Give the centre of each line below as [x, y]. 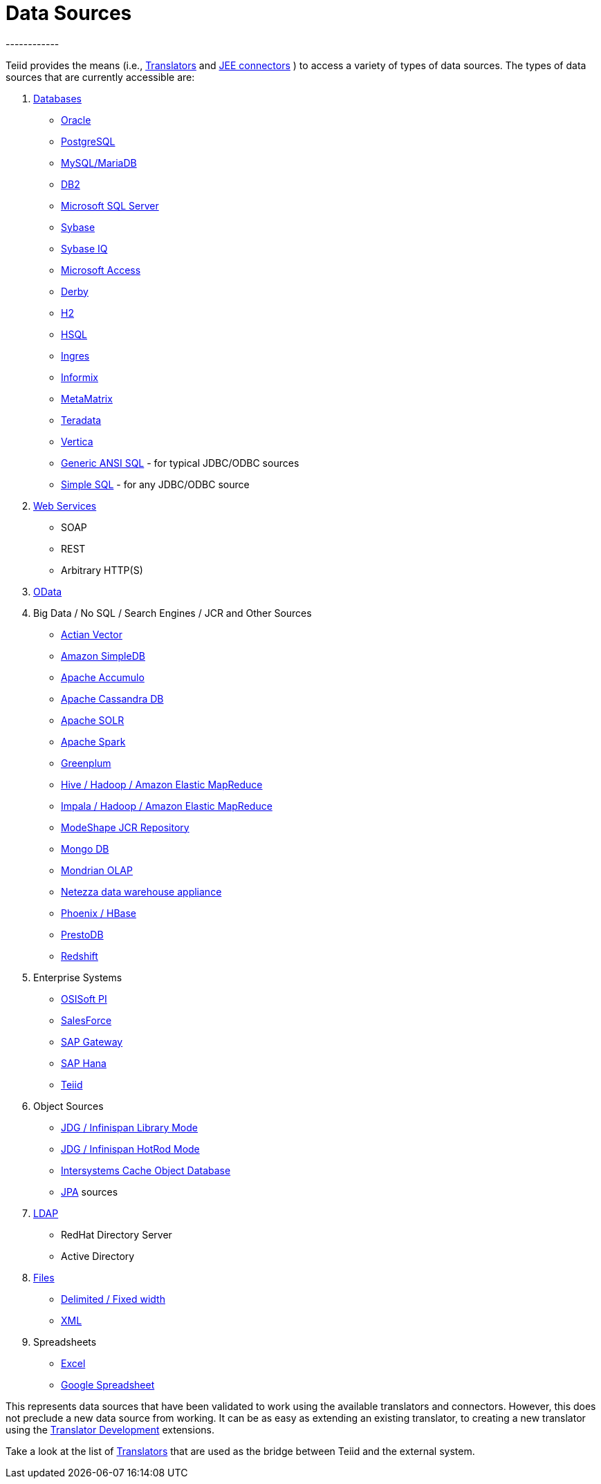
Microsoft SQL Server [110, 205]
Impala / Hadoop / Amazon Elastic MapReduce [167, 806]
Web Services [65, 506]
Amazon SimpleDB [103, 656]
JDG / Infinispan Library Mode [129, 1127]
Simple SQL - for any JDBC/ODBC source [155, 484]
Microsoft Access [101, 270]
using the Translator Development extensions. [110, 1429]
